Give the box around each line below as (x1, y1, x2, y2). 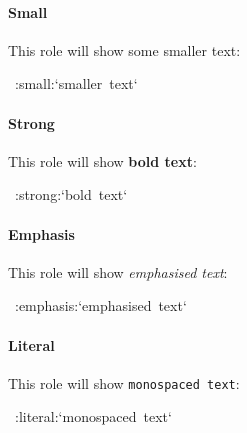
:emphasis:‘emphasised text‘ (14, 295, 187, 316)
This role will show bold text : (8, 150, 197, 171)
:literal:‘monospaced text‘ (14, 406, 172, 427)
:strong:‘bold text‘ (14, 184, 128, 205)
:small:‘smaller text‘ (14, 73, 138, 94)
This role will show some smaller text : (8, 39, 241, 60)
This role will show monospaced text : (8, 372, 240, 393)
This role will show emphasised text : (8, 261, 228, 282)
